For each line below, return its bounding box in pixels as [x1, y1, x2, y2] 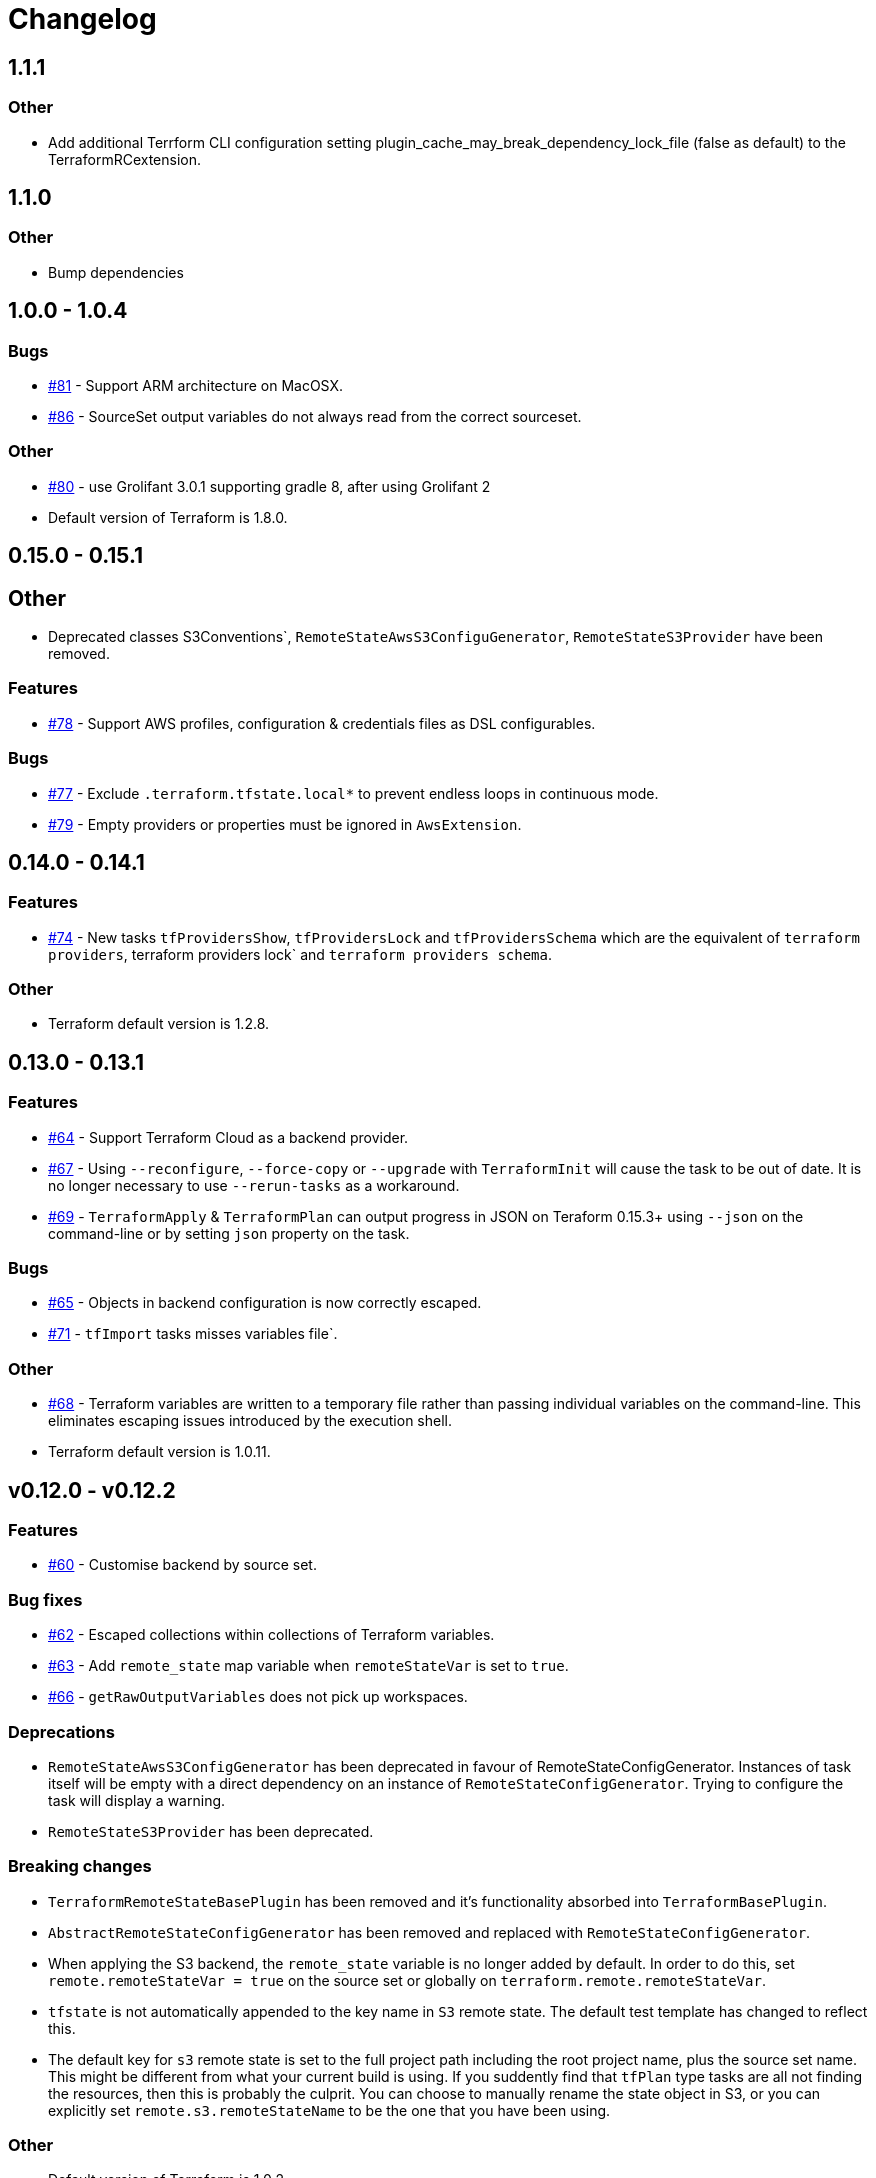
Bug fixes [8, 1589, 83, 1610]
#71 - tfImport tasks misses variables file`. [48, 1325, 338, 1343]
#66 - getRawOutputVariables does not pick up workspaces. [48, 1688, 468, 1706]
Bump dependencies [48, 263, 184, 281]
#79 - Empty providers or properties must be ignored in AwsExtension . [48, 815, 522, 833]
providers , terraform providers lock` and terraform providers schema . [48, 945, 553, 963]
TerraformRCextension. [48, 150, 202, 168]
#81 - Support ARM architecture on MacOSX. [48, 376, 344, 394]
